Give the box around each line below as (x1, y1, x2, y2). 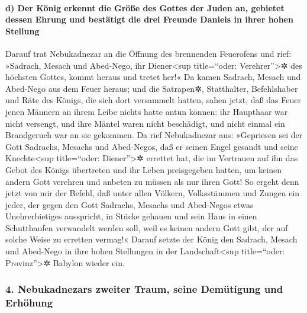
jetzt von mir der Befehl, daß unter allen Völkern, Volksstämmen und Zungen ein (5, 187, 300, 199)
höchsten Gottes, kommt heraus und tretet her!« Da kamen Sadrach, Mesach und (5, 71, 301, 83)
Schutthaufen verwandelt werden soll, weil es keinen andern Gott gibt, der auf (5, 221, 288, 234)
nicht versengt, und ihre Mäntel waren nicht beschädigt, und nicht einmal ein (5, 117, 285, 129)
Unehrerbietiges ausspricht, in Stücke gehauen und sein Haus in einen (5, 210, 257, 222)
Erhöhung (5, 295, 53, 310)
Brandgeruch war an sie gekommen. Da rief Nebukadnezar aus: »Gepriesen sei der (5, 129, 303, 141)
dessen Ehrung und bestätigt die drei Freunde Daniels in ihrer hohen (5, 13, 293, 25)
